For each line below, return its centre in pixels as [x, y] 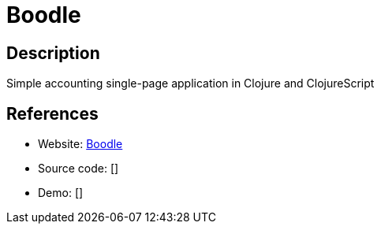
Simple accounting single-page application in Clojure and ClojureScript [190, 83]
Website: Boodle [80, 144]
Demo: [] [61, 193]
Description [53, 53]
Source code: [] [78, 169]
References [52, 113]
